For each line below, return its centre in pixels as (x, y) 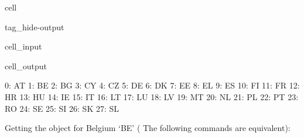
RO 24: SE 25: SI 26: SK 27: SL (62, 108)
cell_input (23, 46)
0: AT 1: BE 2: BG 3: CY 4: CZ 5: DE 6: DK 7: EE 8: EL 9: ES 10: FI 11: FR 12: (152, 85)
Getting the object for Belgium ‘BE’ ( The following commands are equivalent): (148, 128)
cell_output (26, 66)
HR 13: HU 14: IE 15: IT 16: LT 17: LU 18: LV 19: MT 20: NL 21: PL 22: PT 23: (152, 96)
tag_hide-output (35, 26)
